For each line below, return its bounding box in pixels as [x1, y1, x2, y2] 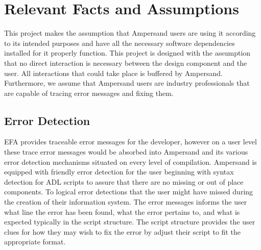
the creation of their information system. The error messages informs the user [4, 196, 247, 207]
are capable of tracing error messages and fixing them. [4, 87, 174, 98]
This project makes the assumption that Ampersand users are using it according [4, 28, 256, 38]
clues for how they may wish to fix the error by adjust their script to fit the [4, 226, 241, 237]
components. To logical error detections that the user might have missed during [4, 186, 253, 197]
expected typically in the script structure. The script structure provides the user [4, 216, 255, 227]
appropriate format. [4, 236, 66, 247]
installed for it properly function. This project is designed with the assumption [4, 47, 251, 58]
